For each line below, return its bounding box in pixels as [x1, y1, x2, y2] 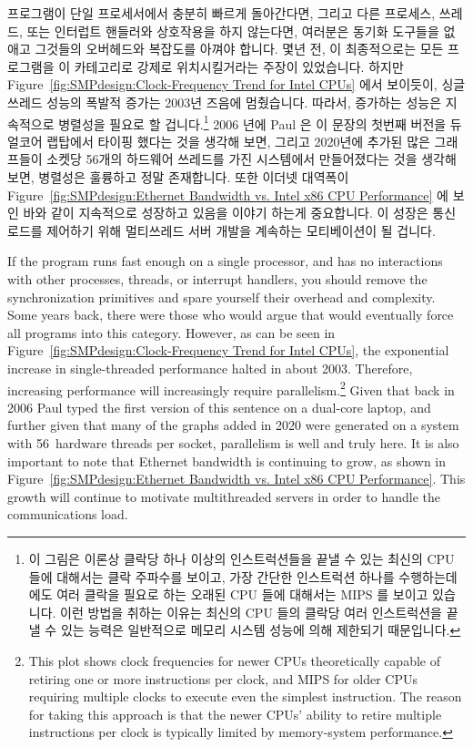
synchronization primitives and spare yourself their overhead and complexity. [7, 287, 436, 306]
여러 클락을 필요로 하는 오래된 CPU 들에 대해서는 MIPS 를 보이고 [56, 585, 428, 604]
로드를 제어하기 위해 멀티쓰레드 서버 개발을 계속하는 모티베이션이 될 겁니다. [7, 220, 436, 240]
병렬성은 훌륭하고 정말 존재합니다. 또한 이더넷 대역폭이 [38, 168, 349, 186]
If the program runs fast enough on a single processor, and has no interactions [7, 251, 443, 271]
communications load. [7, 505, 128, 524]
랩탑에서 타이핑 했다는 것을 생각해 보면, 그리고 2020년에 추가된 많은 [46, 131, 430, 150]
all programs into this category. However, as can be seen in [7, 322, 336, 342]
